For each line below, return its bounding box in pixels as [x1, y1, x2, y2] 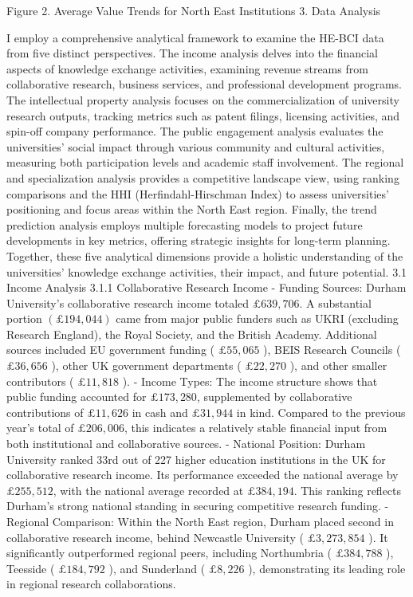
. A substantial [299, 294, 372, 311]
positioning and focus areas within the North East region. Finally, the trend [6, 201, 377, 218]
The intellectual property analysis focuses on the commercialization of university [6, 91, 399, 108]
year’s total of [6, 419, 74, 436]
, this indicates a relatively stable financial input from [124, 419, 387, 436]
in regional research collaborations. [6, 575, 176, 592]
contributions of [6, 403, 84, 420]
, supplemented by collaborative [196, 388, 352, 405]
